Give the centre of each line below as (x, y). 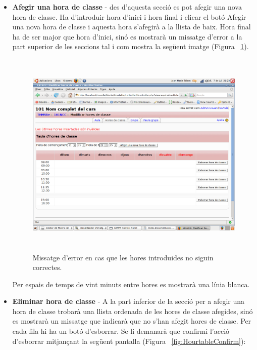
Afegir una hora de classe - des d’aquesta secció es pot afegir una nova (127, 7)
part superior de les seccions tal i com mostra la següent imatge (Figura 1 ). (131, 46)
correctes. (47, 267)
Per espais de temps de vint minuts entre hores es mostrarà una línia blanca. (131, 284)
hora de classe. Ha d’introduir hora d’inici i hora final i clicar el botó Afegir (129, 16)
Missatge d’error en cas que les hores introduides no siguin (123, 257)
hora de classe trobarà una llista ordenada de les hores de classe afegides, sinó (133, 311)
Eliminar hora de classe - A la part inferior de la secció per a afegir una (128, 301)
